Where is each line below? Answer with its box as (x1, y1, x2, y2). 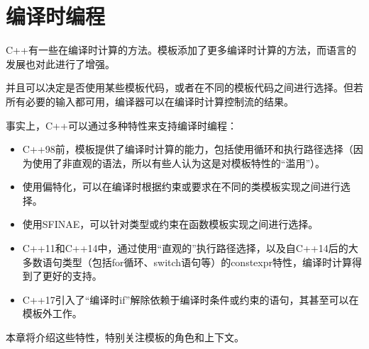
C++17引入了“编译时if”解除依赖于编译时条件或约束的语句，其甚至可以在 (22, 292, 359, 307)
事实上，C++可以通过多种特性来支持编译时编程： (6, 118, 237, 132)
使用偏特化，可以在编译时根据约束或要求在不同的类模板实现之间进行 (22, 179, 341, 194)
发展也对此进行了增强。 (6, 56, 115, 71)
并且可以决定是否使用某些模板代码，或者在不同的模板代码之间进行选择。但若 (6, 80, 363, 95)
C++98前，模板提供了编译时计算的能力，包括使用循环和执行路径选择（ (22, 142, 353, 156)
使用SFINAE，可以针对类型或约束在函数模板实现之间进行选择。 (22, 217, 319, 231)
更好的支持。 (42, 268, 102, 283)
